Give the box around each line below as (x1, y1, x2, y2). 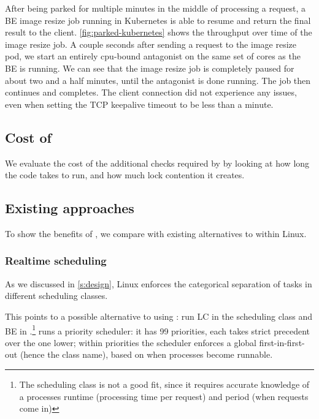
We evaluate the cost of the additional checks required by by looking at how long (5, 156, 310, 169)
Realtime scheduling (5, 253, 107, 268)
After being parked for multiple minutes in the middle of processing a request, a (5, 2, 306, 14)
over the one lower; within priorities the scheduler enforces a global (5, 336, 256, 349)
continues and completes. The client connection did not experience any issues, (5, 86, 297, 99)
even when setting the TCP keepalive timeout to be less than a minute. (5, 97, 274, 110)
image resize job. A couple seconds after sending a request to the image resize (5, 37, 296, 50)
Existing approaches (5, 198, 134, 217)
